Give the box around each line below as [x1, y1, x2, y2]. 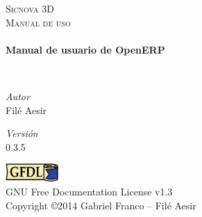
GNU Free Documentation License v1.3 [6, 184, 173, 198]
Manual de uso [6, 15, 71, 29]
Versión [6, 126, 38, 140]
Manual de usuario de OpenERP [6, 42, 165, 56]
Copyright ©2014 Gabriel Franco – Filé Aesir [6, 198, 196, 212]
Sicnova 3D [6, 1, 54, 15]
